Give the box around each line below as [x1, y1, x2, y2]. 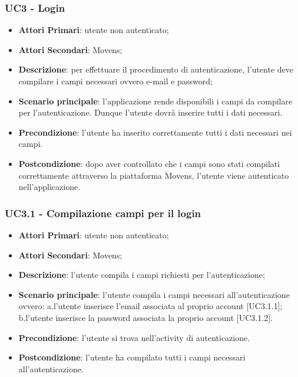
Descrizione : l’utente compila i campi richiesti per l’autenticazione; [18, 268, 265, 281]
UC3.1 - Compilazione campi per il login [5, 205, 201, 220]
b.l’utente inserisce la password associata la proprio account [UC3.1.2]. [18, 311, 273, 323]
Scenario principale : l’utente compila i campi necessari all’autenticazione [18, 288, 290, 300]
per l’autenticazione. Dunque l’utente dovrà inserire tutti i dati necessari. [18, 106, 283, 119]
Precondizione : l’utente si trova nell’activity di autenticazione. [18, 331, 250, 343]
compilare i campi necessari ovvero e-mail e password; [18, 75, 213, 87]
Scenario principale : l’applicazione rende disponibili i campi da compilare [18, 94, 293, 107]
